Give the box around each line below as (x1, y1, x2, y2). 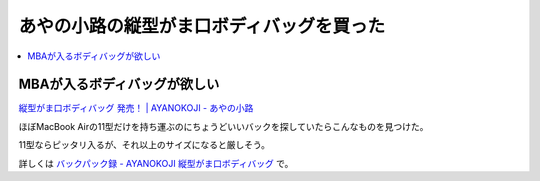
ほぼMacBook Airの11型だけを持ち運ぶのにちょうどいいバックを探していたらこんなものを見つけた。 (18, 120, 429, 132)
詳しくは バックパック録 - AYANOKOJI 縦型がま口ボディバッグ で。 (18, 157, 294, 169)
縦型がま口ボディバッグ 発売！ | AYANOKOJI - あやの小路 (18, 102, 254, 114)
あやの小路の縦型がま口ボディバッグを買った (18, 15, 386, 37)
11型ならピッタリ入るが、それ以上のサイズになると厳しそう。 (18, 139, 270, 151)
